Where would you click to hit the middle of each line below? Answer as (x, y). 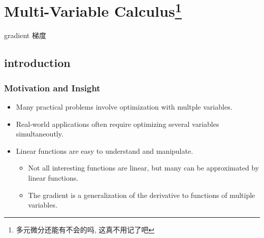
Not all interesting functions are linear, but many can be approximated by (144, 168)
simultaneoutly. (40, 134)
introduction (37, 63)
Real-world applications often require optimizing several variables (118, 124)
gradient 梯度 (25, 35)
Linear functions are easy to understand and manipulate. (105, 150)
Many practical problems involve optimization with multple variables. (124, 107)
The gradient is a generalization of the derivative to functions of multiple (142, 195)
